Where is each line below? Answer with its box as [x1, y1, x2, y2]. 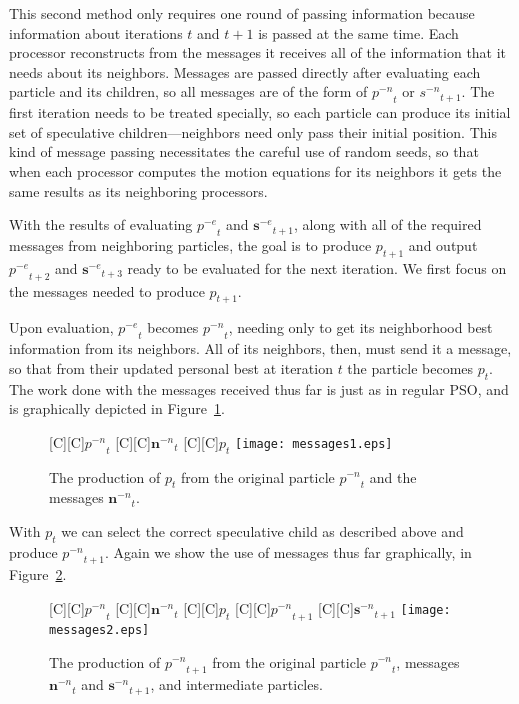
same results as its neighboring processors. [9, 180, 268, 201]
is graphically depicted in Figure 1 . [9, 398, 225, 419]
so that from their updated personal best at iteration [9, 357, 333, 378]
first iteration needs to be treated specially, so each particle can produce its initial [9, 102, 511, 123]
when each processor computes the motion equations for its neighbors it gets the [9, 160, 502, 181]
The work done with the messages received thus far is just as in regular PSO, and [9, 378, 509, 399]
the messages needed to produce [9, 280, 205, 301]
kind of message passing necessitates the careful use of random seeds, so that [9, 141, 479, 162]
